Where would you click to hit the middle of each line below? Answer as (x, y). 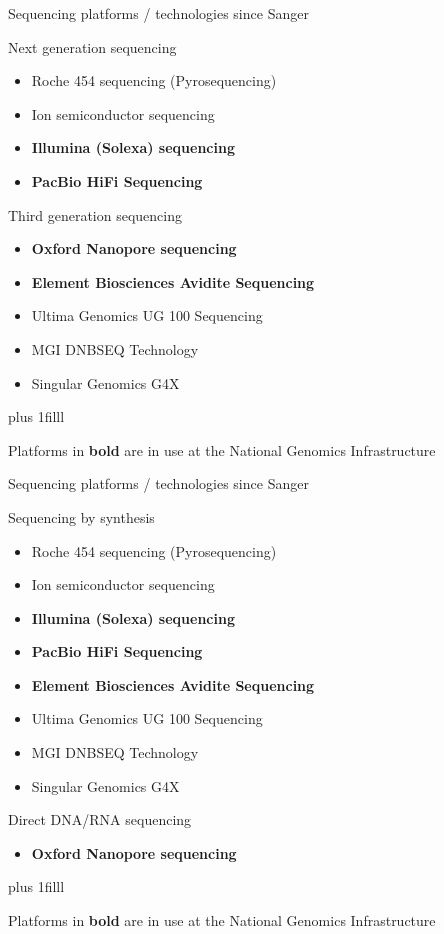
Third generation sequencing (95, 214)
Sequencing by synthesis (81, 516)
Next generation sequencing (92, 46)
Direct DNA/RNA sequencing (100, 819)
